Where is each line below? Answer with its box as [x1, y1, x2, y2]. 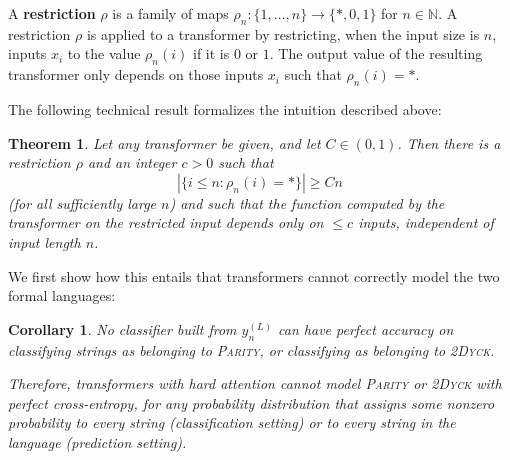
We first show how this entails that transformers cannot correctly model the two [8, 265, 500, 286]
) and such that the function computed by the [169, 192, 445, 213]
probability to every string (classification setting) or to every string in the [8, 412, 456, 433]
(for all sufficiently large [8, 192, 157, 213]
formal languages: [8, 285, 116, 306]
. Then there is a [397, 132, 501, 153]
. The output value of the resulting [269, 43, 483, 64]
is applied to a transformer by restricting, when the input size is [86, 23, 480, 44]
